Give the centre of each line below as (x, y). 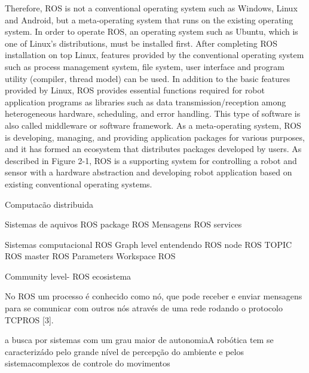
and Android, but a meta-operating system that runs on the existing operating (149, 19)
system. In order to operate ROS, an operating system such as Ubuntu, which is (152, 31)
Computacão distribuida (49, 204)
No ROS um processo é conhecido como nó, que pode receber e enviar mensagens (154, 296)
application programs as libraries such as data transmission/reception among (146, 101)
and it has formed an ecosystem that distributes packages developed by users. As (153, 149)
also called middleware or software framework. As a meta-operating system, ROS (153, 125)
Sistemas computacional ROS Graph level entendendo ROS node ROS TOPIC (149, 244)
